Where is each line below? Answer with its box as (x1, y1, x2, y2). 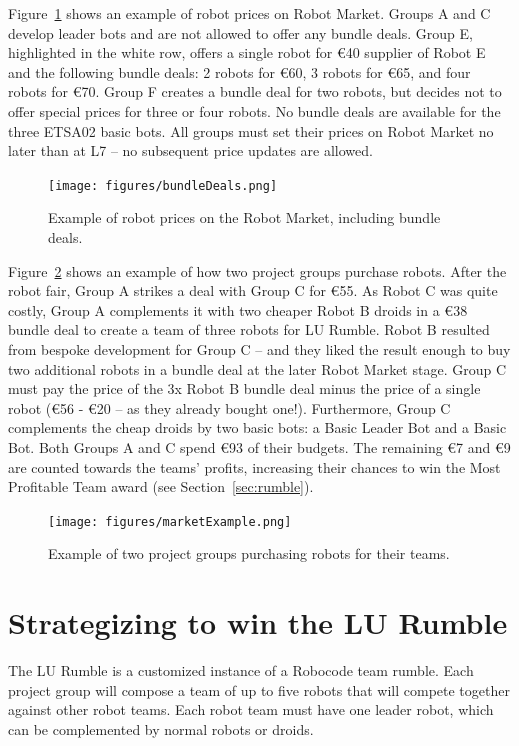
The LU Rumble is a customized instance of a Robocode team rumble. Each (8, 660, 474, 681)
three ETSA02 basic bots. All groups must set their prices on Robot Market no (8, 120, 494, 141)
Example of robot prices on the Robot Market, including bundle (48, 207, 441, 228)
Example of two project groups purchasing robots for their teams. (48, 543, 450, 564)
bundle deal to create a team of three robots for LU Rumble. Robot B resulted (8, 319, 490, 340)
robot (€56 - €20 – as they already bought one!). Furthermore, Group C (8, 397, 451, 418)
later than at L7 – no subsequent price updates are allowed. (8, 140, 373, 161)
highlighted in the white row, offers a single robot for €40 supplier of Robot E (8, 42, 486, 63)
